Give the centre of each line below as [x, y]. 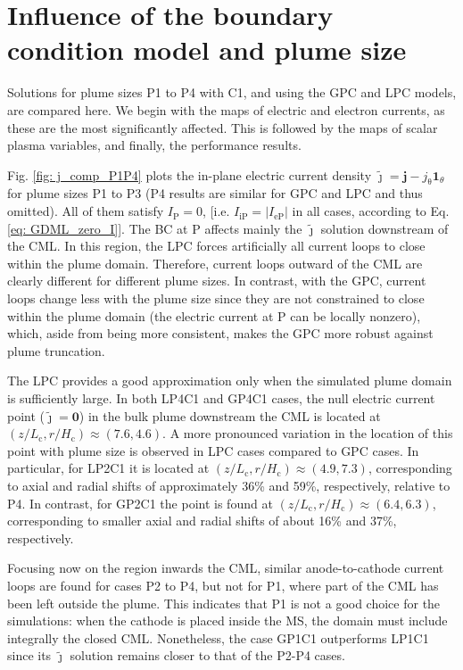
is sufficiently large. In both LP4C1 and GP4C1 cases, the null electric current [221, 398]
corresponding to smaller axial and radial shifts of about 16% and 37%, [202, 521]
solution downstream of [384, 228]
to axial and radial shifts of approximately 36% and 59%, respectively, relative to [229, 485]
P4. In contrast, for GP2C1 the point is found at [140, 503]
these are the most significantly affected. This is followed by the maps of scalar [223, 127]
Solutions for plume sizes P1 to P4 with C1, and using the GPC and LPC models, [232, 92]
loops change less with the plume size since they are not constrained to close [216, 298]
